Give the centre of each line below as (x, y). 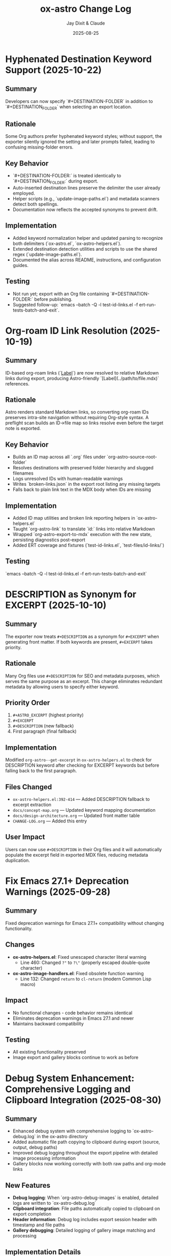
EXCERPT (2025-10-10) (56, 605)
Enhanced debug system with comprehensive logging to (72, 1131)
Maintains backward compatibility (48, 1023)
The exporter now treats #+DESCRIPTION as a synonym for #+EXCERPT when (82, 636)
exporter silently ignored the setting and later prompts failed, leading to (80, 142)
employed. (24, 193)
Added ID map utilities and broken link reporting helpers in (74, 518)
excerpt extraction (32, 805)
